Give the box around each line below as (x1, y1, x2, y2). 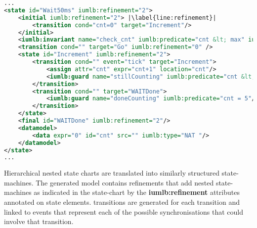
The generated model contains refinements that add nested (36, 177, 214, 187)
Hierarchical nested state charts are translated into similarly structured (4, 168, 219, 178)
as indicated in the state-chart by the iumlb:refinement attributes (34, 187, 240, 197)
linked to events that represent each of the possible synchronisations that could (4, 206, 244, 217)
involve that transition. (4, 216, 74, 227)
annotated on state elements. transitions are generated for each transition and (4, 197, 240, 207)
